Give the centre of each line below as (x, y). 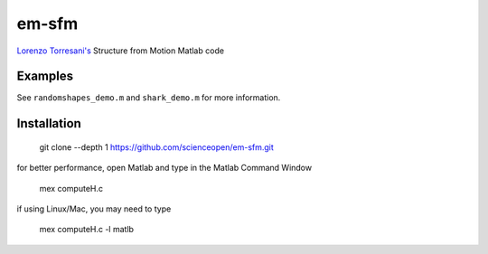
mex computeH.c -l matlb (87, 230)
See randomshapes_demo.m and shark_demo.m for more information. (149, 98)
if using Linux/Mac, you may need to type (94, 209)
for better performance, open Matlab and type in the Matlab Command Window (164, 168)
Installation (49, 123)
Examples (45, 76)
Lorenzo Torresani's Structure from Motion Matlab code (121, 51)
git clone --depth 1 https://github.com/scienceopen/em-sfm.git (157, 147)
